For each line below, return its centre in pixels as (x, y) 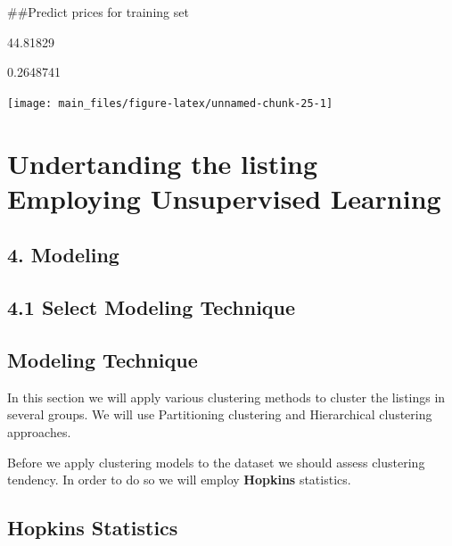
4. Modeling (63, 255)
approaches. (39, 431)
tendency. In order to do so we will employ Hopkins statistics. (179, 480)
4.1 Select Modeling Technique (152, 307)
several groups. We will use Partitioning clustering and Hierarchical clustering (220, 414)
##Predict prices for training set (98, 12)
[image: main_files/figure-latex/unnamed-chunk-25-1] (170, 103)
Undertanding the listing (163, 163)
